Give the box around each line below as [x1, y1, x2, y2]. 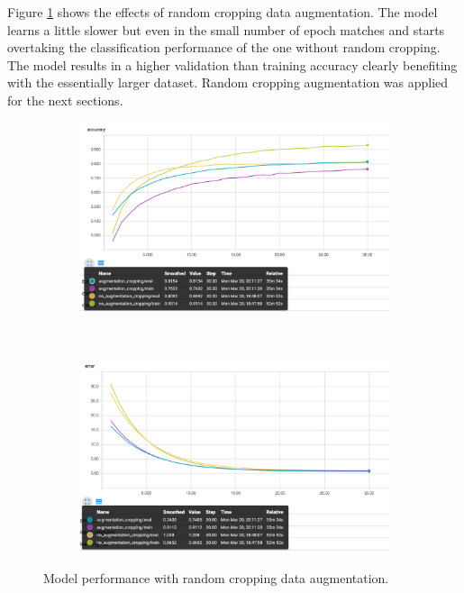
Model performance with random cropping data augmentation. [43, 569, 389, 588]
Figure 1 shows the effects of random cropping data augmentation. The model [7, 3, 438, 21]
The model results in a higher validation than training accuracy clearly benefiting [7, 55, 458, 74]
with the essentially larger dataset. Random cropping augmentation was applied [7, 73, 449, 92]
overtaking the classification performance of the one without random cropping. [7, 38, 441, 57]
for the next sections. [7, 90, 123, 109]
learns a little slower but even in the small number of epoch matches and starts [7, 20, 445, 39]
